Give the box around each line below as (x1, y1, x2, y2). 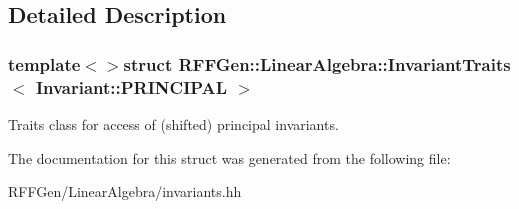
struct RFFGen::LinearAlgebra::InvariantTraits (123, 51, 511, 76)
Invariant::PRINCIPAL (35, 74, 228, 99)
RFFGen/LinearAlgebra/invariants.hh (8, 181, 242, 202)
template (8, 51, 81, 76)
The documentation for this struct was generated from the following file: (8, 147, 451, 168)
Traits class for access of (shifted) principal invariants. (8, 113, 339, 134)
